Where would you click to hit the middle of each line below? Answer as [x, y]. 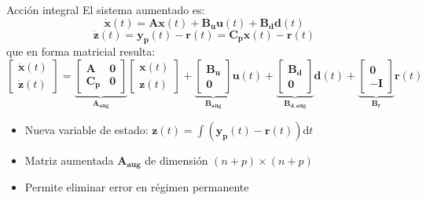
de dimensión [176, 160]
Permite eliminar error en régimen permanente [137, 187]
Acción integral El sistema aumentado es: [106, 9]
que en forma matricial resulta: [81, 51]
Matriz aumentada [69, 160]
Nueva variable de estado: [86, 129]
